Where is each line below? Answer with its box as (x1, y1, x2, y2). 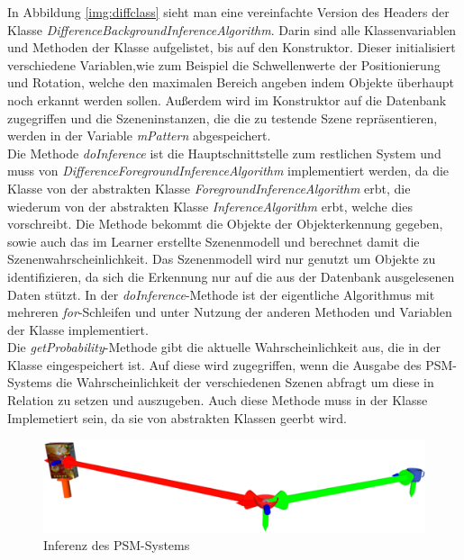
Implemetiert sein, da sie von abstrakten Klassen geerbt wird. (7, 408, 347, 427)
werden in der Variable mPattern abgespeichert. (7, 126, 271, 145)
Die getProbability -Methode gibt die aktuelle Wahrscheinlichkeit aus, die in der (7, 338, 441, 357)
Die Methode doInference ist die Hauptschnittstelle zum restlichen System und (7, 143, 441, 162)
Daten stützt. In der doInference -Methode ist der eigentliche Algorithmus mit (7, 285, 435, 303)
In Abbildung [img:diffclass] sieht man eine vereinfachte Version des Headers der (7, 3, 450, 21)
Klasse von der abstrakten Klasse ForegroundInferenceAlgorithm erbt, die (7, 178, 411, 197)
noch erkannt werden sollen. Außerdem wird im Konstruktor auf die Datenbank (7, 90, 447, 109)
